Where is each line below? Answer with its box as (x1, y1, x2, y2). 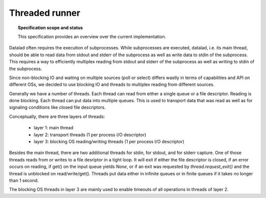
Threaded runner (9, 7, 81, 18)
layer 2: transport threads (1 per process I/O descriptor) (33, 131, 146, 138)
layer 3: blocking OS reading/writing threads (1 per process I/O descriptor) (33, 139, 185, 145)
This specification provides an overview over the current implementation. (18, 34, 166, 40)
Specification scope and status (18, 25, 83, 31)
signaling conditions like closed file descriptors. (9, 104, 106, 111)
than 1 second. (9, 177, 39, 183)
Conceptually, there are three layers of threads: (9, 114, 105, 119)
